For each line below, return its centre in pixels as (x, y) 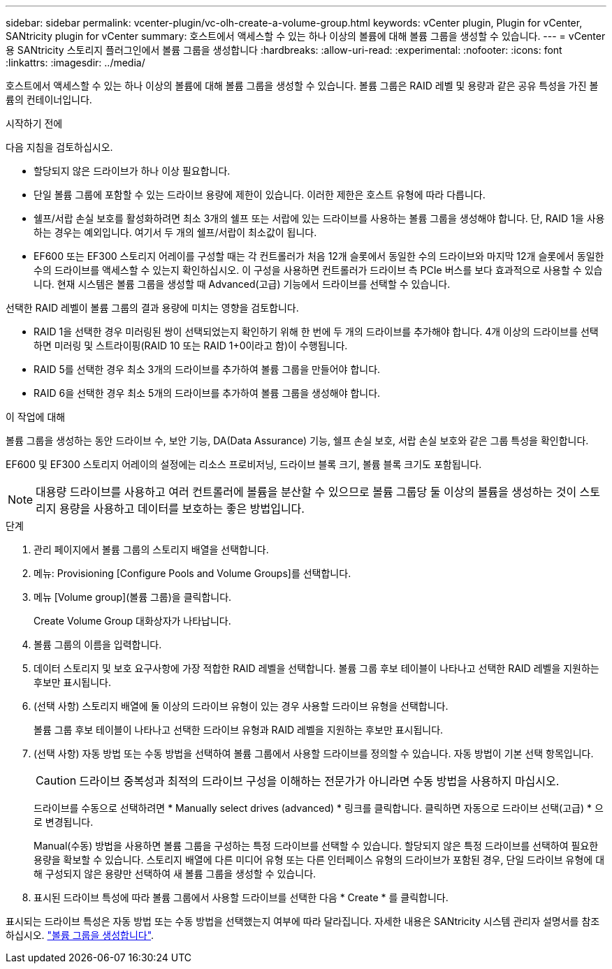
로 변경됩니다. (64, 822)
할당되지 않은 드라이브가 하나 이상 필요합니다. (132, 171)
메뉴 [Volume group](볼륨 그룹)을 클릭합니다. (133, 597)
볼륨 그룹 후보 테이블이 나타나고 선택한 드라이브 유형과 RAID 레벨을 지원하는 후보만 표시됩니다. (239, 730)
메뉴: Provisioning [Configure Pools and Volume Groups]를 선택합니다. (192, 573)
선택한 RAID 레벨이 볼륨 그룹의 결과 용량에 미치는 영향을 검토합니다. (152, 308)
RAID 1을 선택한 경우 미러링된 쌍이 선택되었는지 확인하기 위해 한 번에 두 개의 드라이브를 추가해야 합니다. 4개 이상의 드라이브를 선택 (316, 331)
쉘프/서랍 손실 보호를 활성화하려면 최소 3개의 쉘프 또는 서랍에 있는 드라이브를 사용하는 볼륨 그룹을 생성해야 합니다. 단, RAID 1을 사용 (319, 218)
